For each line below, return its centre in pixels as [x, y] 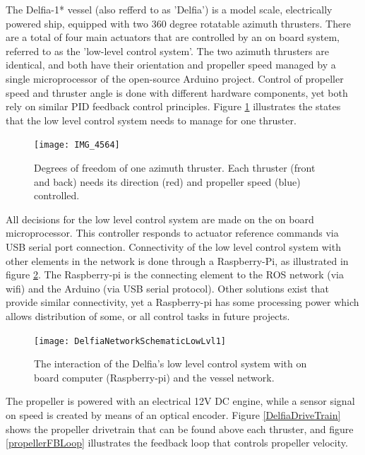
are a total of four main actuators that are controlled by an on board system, [173, 37]
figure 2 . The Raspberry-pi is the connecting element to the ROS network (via [175, 274]
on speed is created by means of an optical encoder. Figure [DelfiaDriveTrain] [173, 414]
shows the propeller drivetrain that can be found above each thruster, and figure [180, 429]
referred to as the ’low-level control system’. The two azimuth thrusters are [167, 51]
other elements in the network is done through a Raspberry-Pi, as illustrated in [177, 260]
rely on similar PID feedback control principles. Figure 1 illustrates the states [173, 106]
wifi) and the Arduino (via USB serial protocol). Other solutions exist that [168, 288]
